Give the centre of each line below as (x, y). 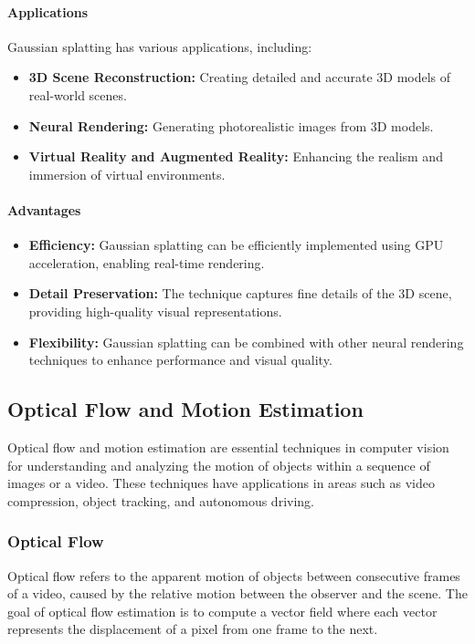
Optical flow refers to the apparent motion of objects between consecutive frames (234, 575)
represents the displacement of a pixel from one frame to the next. (193, 629)
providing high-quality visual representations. (155, 311)
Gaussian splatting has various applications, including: (160, 46)
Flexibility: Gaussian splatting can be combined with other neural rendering (246, 342)
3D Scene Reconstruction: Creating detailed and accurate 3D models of (240, 77)
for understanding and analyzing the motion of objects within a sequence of (219, 465)
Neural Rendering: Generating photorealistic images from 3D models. (231, 125)
